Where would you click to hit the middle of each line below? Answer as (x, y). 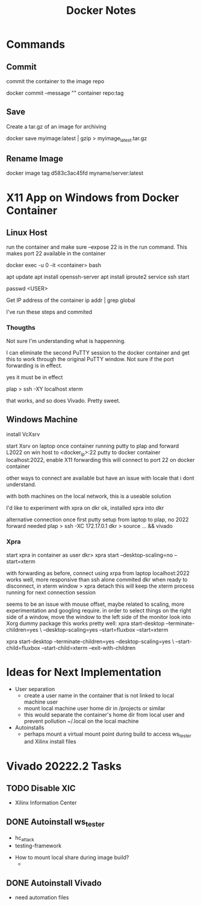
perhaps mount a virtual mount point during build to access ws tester (107, 734)
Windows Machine (42, 419)
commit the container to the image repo (55, 81)
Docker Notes (101, 11)
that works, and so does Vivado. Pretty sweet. (63, 400)
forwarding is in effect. (34, 365)
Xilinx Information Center (46, 803)
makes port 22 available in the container (56, 254)
